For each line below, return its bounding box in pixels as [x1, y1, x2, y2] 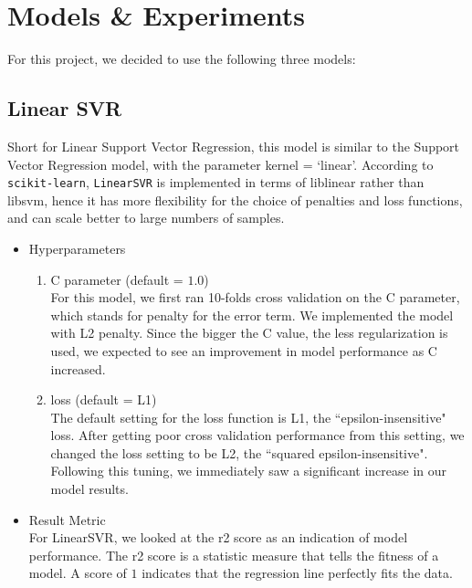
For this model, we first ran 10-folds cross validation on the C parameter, [50, 288, 460, 307]
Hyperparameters [28, 238, 126, 257]
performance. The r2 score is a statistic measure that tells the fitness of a [28, 545, 439, 564]
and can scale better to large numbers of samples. [7, 208, 285, 227]
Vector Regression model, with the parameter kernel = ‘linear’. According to [7, 154, 434, 173]
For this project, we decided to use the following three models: [7, 49, 356, 68]
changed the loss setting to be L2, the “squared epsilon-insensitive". [50, 443, 428, 462]
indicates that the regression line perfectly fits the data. [142, 563, 453, 583]
